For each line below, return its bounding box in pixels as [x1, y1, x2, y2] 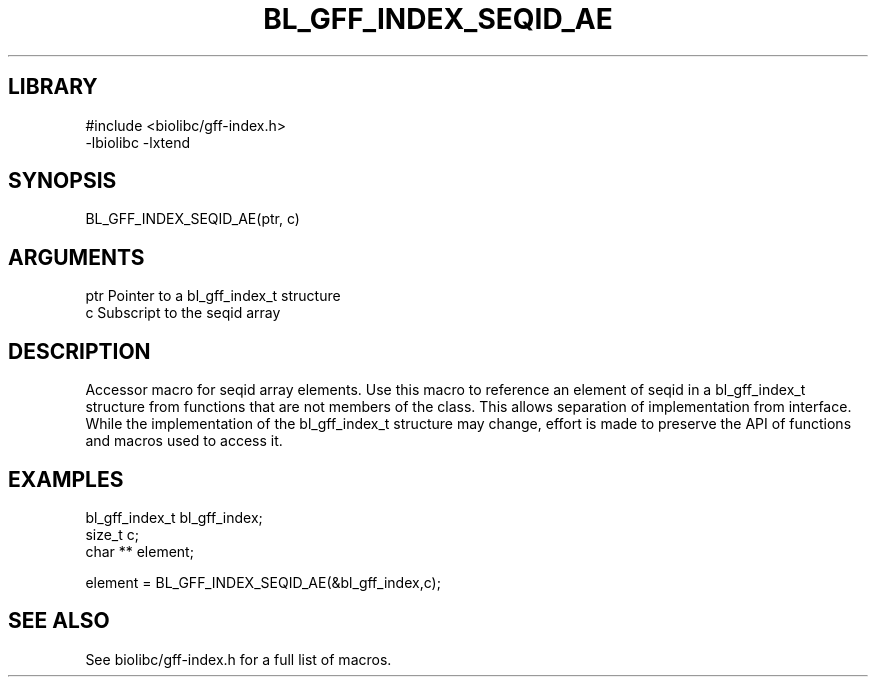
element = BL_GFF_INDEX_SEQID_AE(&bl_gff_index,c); [85, 573, 441, 591]
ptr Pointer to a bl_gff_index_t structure [85, 287, 341, 305]
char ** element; [85, 542, 194, 560]
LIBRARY [8, 74, 98, 100]
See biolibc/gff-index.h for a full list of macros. [85, 650, 392, 668]
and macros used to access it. [85, 432, 283, 450]
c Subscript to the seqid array [85, 304, 281, 322]
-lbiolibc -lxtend [85, 133, 191, 151]
